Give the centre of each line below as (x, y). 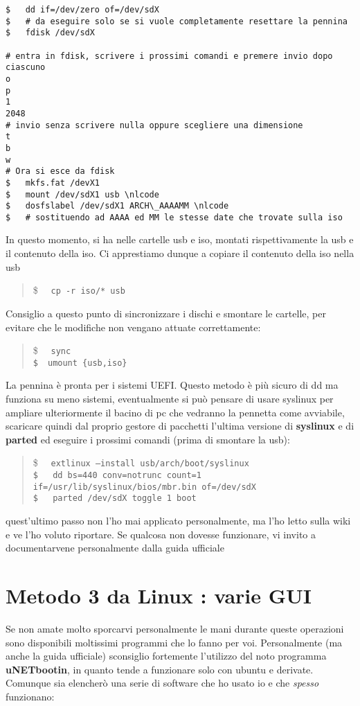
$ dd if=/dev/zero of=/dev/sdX (82, 10)
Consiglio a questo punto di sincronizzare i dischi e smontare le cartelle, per (166, 313)
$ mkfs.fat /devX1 (53, 183)
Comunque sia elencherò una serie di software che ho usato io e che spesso (162, 683)
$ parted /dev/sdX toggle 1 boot (115, 498)
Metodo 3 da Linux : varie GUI (159, 595)
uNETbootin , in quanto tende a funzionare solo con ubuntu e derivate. (160, 669)
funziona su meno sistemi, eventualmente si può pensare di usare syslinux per (170, 398)
